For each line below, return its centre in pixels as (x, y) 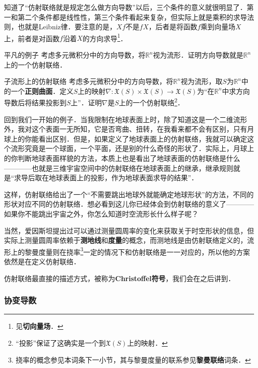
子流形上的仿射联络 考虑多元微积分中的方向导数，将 (89, 81)
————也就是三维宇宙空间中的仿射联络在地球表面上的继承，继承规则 (119, 168)
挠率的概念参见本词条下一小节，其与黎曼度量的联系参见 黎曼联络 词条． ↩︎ (133, 359)
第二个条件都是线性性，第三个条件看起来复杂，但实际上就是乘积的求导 (132, 17)
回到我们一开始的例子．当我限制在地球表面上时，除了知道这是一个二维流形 (126, 119)
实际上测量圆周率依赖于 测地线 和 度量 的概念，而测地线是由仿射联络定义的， (126, 240)
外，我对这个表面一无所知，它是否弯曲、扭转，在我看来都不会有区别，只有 (126, 129)
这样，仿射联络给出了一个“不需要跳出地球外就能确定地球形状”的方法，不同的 (129, 194)
